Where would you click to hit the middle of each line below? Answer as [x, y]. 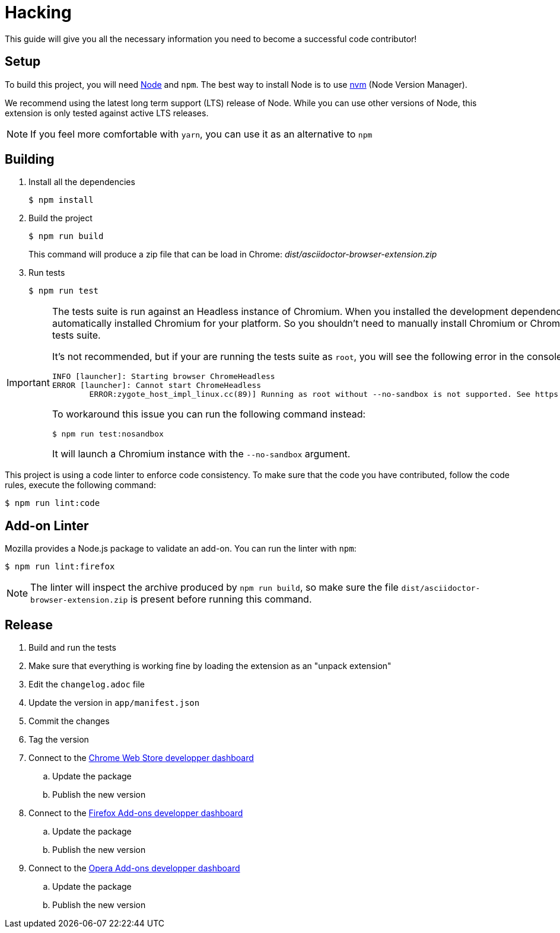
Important [28, 383]
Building [30, 160]
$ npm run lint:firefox [60, 567]
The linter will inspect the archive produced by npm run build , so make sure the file [214, 587]
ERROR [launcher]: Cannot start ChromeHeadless [157, 386]
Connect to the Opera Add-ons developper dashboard [134, 868]
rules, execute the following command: [80, 485]
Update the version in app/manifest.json [114, 703]
